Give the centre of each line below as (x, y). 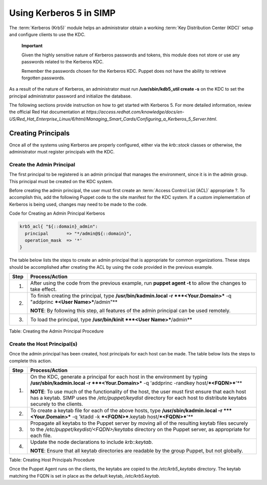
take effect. (44, 290)
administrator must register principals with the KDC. (62, 152)
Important (32, 46)
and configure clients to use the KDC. (47, 34)
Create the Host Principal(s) (43, 344)
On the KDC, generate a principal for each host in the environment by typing (119, 377)
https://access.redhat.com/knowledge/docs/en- (135, 112)
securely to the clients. (57, 404)
